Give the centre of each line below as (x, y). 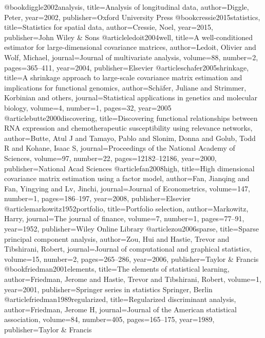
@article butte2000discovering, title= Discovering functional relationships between (131, 118)
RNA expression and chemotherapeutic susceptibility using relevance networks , (128, 128)
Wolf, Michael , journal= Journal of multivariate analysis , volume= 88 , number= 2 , (131, 57)
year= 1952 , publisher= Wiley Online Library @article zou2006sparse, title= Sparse (131, 229)
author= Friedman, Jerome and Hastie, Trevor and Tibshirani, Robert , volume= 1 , (133, 279)
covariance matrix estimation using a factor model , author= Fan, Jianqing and (127, 178)
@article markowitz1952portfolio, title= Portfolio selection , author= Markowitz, (126, 208)
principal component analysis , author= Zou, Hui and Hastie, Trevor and (117, 238)
